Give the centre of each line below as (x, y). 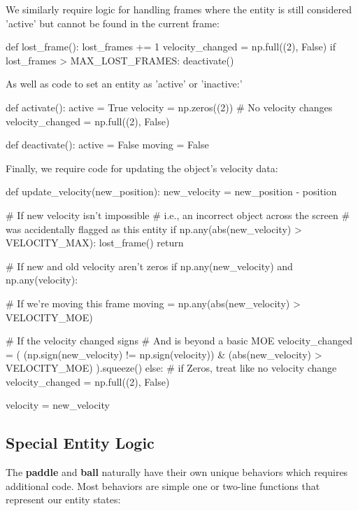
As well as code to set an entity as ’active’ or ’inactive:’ (124, 84)
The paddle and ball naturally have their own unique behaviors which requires (177, 472)
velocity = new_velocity (58, 405)
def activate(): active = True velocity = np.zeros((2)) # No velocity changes (169, 107)
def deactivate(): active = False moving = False (107, 145)
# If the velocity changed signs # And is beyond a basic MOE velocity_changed (179, 341)
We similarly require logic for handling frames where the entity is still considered (179, 9)
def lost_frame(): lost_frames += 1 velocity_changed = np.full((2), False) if (171, 47)
